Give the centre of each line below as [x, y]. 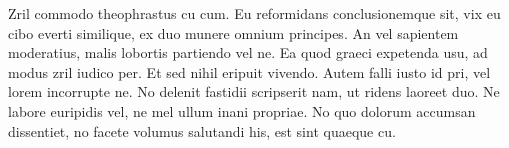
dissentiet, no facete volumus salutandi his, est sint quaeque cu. [202, 130]
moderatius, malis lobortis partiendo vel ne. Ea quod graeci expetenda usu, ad [248, 52]
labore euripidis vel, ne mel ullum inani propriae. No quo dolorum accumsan [242, 110]
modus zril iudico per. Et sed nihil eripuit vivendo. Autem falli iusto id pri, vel [249, 71]
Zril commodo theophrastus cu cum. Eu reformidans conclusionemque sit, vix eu [254, 13]
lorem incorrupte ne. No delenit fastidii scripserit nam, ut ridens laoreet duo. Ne [254, 91]
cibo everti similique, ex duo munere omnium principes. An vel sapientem [233, 32]
